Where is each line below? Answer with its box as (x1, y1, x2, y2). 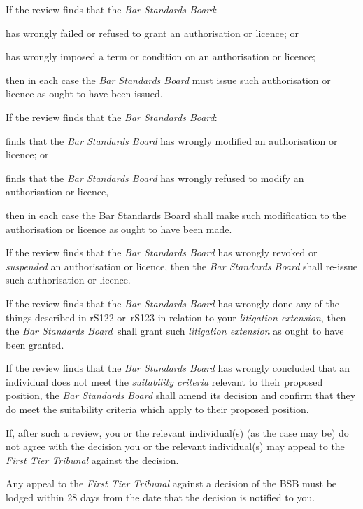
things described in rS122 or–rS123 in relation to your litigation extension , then (6, 309, 346, 324)
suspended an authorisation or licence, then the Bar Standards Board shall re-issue (6, 258, 358, 273)
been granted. (6, 337, 64, 351)
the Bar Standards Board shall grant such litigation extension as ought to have (6, 323, 344, 338)
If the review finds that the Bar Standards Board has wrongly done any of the (6, 295, 339, 310)
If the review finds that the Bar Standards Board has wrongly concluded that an (6, 361, 350, 375)
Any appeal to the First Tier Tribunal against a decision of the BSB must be (6, 476, 337, 491)
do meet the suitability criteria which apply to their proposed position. (6, 402, 309, 417)
